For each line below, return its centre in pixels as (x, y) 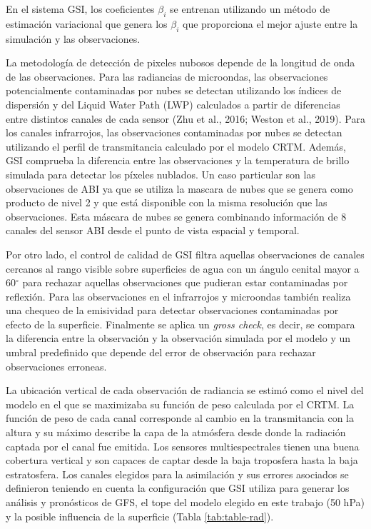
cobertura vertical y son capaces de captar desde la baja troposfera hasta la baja (182, 460)
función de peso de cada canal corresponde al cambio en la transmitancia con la (180, 418)
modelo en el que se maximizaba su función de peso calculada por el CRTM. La (180, 404)
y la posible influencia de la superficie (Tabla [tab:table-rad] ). (140, 516)
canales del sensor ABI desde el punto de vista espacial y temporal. (153, 230)
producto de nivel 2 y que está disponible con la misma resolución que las (167, 202)
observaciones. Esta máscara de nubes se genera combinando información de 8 (176, 216)
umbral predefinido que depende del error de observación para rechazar (161, 352)
